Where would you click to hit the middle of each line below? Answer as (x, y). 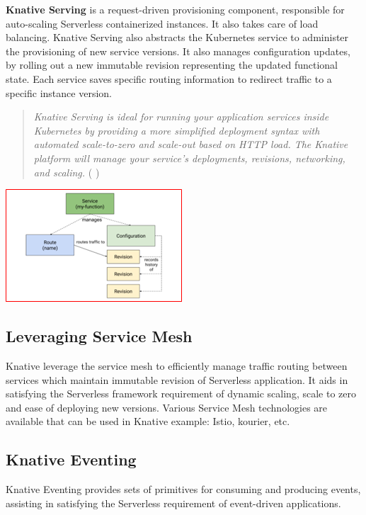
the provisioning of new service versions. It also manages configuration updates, (178, 51)
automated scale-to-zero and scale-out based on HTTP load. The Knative (191, 144)
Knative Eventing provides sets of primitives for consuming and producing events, (183, 489)
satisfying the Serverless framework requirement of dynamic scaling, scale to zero (181, 394)
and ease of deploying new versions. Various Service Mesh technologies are (167, 407)
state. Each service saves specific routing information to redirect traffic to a (169, 78)
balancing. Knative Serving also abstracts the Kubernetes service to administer (177, 37)
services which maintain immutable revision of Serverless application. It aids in (177, 379)
